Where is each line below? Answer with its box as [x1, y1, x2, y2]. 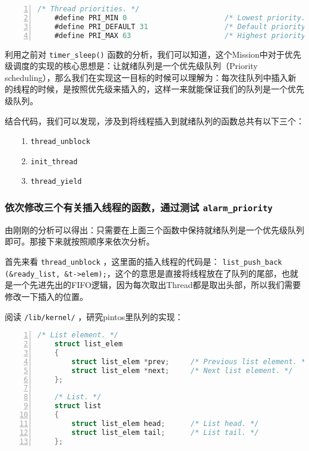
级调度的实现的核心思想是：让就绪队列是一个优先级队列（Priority [5, 59, 258, 72]
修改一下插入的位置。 [5, 290, 88, 302]
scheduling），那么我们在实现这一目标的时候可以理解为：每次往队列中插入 [5, 71, 288, 83]
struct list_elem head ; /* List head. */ [71, 419, 259, 428]
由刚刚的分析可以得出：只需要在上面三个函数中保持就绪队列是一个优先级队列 [5, 223, 304, 236]
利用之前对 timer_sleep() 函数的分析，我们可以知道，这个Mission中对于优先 [5, 48, 301, 60]
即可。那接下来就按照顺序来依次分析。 [5, 235, 154, 248]
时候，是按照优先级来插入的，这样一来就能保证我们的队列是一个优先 [37, 83, 304, 95]
